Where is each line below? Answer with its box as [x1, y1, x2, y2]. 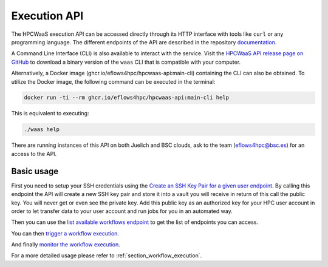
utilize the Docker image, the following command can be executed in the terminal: [11, 78, 216, 85]
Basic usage [11, 166, 59, 176]
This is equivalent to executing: [11, 110, 89, 117]
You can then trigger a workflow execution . [11, 229, 120, 237]
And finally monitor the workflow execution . [11, 241, 121, 248]
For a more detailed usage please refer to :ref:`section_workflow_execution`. [11, 252, 202, 259]
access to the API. [11, 150, 57, 157]
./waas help [24, 126, 60, 133]
